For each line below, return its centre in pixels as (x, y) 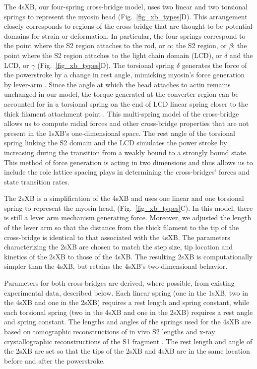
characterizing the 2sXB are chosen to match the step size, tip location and (119, 247)
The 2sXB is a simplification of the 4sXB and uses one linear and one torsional (124, 198)
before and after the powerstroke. (55, 360)
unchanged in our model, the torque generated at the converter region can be (121, 94)
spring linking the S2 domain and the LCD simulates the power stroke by (116, 143)
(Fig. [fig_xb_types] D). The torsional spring (106, 65)
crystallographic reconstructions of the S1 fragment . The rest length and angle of (128, 341)
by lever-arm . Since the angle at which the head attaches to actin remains (117, 84)
